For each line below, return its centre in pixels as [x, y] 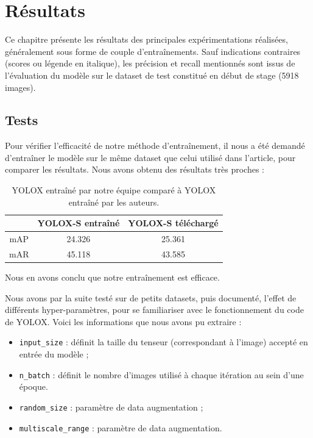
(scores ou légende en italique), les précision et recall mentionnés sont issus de [150, 63]
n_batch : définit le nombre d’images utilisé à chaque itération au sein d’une [161, 374]
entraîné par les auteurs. [114, 202]
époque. [33, 386]
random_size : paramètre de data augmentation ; [111, 407]
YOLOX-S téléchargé [173, 223]
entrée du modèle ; [54, 354]
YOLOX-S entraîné [79, 223]
